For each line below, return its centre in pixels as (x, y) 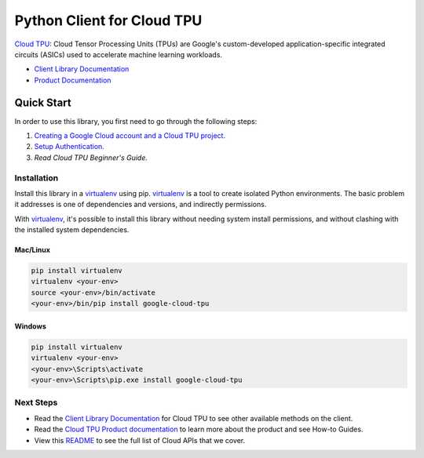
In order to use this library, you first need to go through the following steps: (136, 121)
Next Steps (36, 402)
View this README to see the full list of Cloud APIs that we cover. (140, 440)
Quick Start (43, 102)
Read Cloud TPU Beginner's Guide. (91, 158)
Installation (37, 178)
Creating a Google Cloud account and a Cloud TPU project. (130, 136)
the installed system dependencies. (72, 230)
